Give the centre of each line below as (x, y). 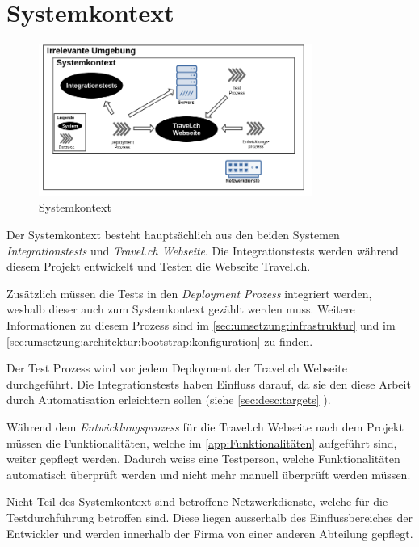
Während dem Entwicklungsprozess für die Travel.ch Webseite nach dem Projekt (205, 427)
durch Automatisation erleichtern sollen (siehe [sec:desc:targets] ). (169, 400)
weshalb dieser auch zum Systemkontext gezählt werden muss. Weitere (181, 309)
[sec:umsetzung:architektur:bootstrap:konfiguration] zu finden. (160, 341)
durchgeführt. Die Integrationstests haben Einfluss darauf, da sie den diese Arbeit (209, 383)
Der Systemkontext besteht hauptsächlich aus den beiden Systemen (173, 235)
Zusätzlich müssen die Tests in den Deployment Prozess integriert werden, (189, 293)
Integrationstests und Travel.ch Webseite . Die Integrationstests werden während (203, 250)
